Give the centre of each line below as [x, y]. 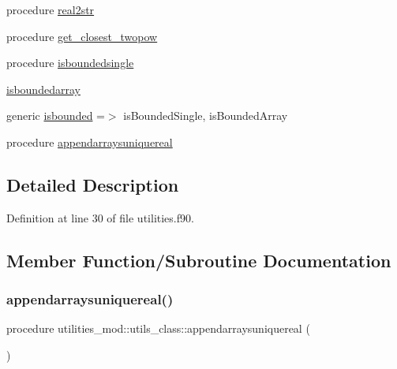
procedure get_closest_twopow [82, 36]
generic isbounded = [56, 116]
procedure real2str [51, 9]
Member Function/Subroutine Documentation [199, 260]
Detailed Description [93, 184]
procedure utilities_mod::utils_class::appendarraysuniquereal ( [158, 328]
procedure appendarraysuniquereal [90, 142]
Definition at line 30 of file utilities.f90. [100, 217]
